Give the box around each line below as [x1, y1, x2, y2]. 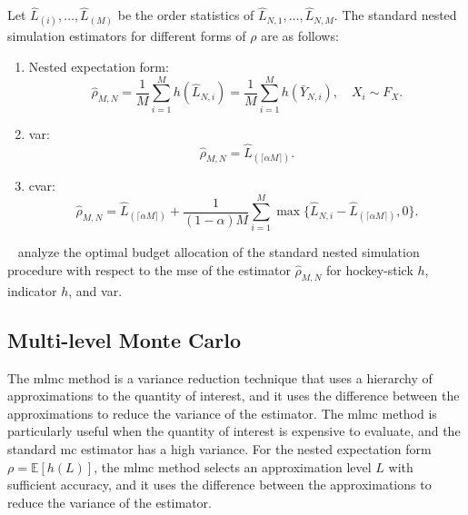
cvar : [28, 175, 56, 194]
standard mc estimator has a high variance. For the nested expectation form [7, 440, 432, 458]
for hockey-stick [326, 261, 413, 280]
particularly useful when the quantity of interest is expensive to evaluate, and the [7, 421, 461, 441]
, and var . [68, 281, 123, 300]
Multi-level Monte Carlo [7, 325, 241, 353]
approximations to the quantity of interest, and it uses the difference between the [7, 386, 460, 405]
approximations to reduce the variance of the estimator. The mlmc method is [7, 403, 437, 422]
